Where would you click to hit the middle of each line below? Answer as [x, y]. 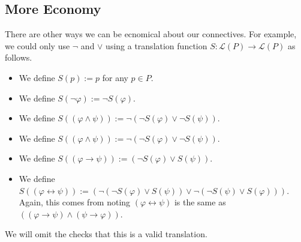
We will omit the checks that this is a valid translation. [106, 234]
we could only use [37, 45]
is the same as [200, 202]
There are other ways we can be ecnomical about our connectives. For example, [151, 34]
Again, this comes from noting [75, 202]
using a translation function [156, 45]
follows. [19, 57]
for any [115, 77]
